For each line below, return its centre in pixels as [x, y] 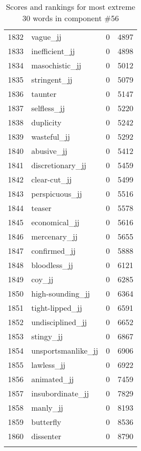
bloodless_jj [52, 265]
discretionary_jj [59, 165]
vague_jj [47, 37]
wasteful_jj [51, 136]
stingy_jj [47, 336]
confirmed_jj [54, 251]
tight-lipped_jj [57, 308]
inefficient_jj [53, 51]
